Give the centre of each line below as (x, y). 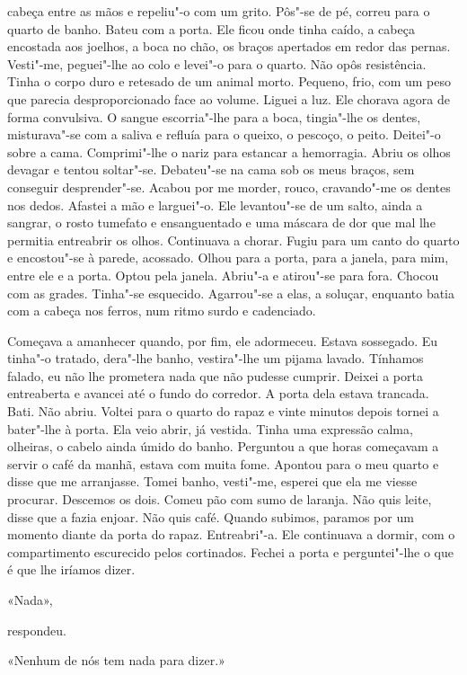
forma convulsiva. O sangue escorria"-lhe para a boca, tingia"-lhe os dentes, (214, 116)
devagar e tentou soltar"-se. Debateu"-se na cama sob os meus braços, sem (211, 169)
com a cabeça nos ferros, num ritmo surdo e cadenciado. (162, 311)
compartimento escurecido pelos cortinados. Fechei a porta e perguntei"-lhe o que (230, 551)
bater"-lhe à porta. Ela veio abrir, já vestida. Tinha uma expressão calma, (210, 428)
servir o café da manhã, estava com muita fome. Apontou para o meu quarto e (223, 463)
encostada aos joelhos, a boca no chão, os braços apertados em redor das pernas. (229, 46)
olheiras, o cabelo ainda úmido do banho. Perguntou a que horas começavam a (223, 446)
